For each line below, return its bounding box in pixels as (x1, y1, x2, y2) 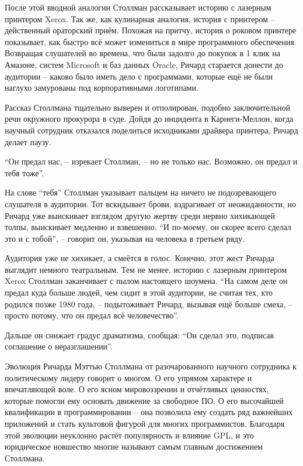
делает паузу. (5, 135, 51, 148)
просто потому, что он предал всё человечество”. (5, 309, 179, 321)
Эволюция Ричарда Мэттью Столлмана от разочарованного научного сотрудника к (5, 360, 297, 372)
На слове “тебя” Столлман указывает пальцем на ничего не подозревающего (5, 186, 277, 198)
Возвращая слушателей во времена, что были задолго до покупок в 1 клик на (5, 47, 280, 59)
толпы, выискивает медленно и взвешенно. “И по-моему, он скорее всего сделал (5, 221, 292, 233)
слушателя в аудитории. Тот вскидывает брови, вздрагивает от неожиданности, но (5, 197, 297, 210)
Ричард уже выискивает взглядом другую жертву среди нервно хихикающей (5, 209, 275, 221)
